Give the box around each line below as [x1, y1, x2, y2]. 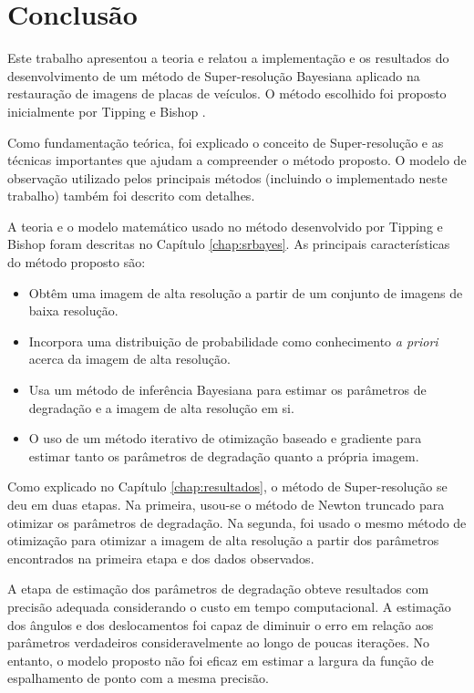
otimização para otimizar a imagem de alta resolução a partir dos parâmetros [7, 531, 439, 550]
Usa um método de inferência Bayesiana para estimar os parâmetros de [28, 380, 427, 399]
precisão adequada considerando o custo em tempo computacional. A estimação [7, 596, 451, 615]
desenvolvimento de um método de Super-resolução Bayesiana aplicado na [7, 66, 420, 85]
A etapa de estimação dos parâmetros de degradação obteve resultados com [7, 579, 429, 598]
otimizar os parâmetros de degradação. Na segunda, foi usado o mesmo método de [7, 512, 467, 532]
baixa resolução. [28, 301, 118, 320]
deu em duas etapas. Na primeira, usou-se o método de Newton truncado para [7, 495, 445, 513]
